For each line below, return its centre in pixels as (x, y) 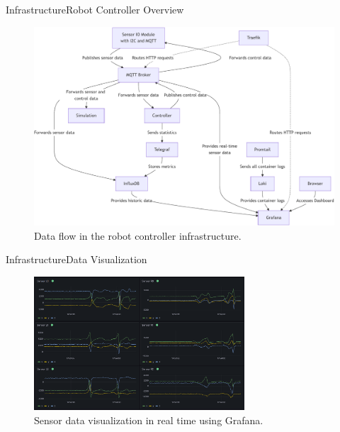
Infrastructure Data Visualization (76, 259)
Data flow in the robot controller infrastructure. (138, 235)
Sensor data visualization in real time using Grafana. (149, 420)
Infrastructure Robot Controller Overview (95, 9)
